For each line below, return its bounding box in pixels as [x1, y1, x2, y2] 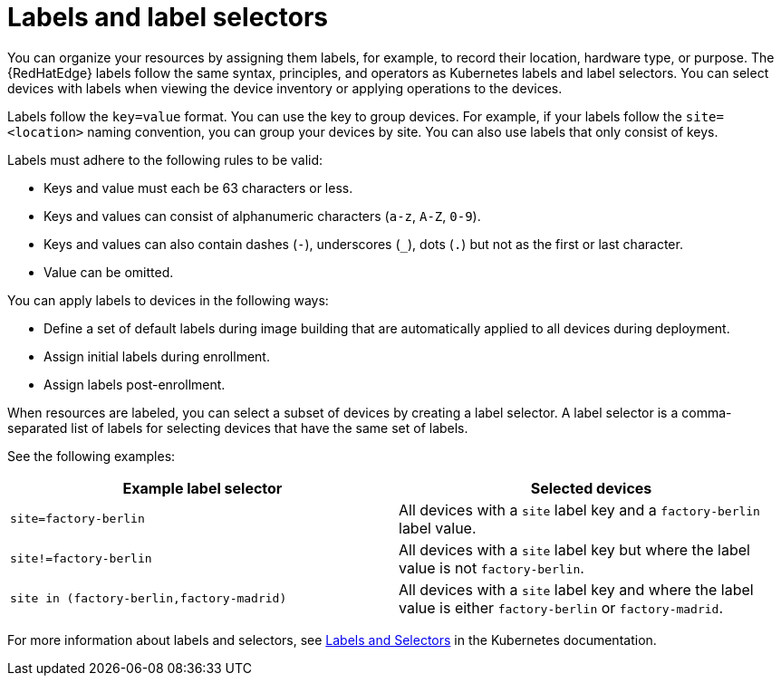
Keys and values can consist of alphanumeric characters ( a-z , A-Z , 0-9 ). [43, 207, 481, 224]
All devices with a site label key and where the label [399, 580, 754, 599]
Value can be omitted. [43, 264, 174, 280]
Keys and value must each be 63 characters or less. [43, 179, 353, 196]
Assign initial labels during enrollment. [43, 348, 270, 364]
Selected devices [530, 478, 652, 497]
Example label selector [122, 478, 283, 497]
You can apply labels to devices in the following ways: [7, 292, 329, 308]
